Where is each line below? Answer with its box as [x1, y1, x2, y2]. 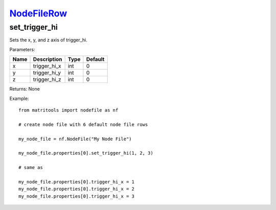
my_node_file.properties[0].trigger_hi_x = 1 [18, 179, 135, 184]
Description [33, 56, 62, 63]
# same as [18, 164, 43, 171]
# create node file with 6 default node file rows [18, 121, 148, 128]
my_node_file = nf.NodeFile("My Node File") [18, 136, 132, 142]
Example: [9, 95, 29, 101]
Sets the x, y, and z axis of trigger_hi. [9, 37, 88, 43]
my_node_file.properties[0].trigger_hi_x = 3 [18, 193, 135, 199]
